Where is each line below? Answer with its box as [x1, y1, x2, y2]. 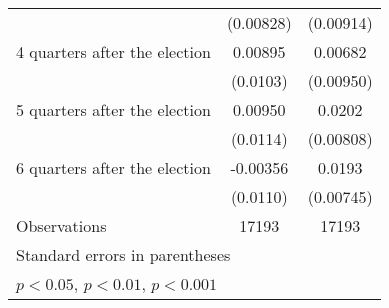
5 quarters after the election [16, 98, 211, 121]
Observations [16, 214, 107, 237]
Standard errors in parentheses [16, 243, 231, 266]
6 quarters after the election [16, 156, 211, 179]
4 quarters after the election [16, 40, 211, 63]
